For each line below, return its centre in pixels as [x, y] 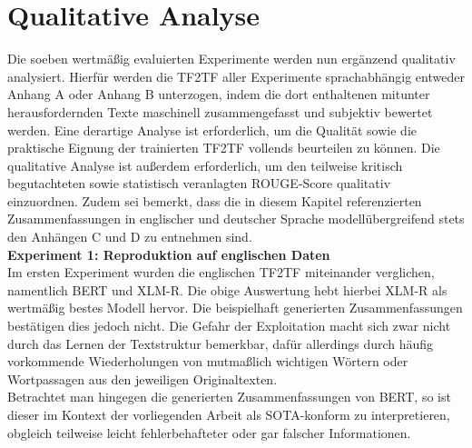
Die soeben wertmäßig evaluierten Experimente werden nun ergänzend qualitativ [231, 59]
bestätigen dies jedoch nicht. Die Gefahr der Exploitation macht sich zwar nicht [229, 326]
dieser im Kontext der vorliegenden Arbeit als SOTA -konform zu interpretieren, [229, 414]
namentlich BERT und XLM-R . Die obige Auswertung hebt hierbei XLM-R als [227, 289]
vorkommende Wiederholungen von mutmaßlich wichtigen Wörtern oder [208, 361]
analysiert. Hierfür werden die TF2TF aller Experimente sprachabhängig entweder [236, 76]
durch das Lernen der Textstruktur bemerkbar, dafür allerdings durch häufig [221, 343]
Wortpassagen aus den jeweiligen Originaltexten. [143, 378]
